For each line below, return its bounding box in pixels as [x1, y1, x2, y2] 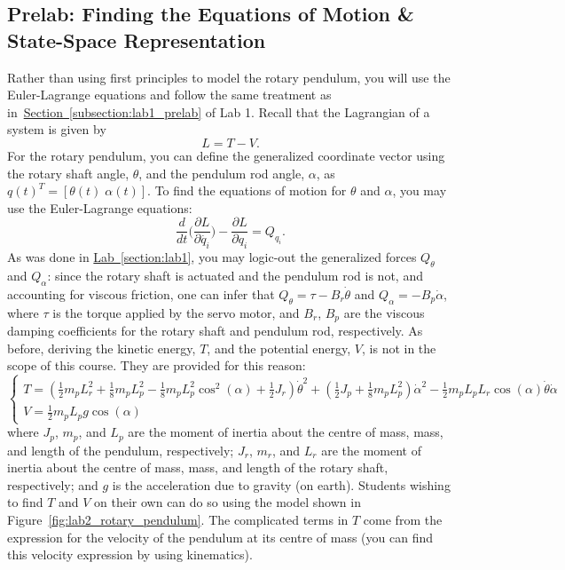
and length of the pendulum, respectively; [7, 440, 234, 459]
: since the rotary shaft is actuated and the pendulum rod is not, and [47, 266, 423, 284]
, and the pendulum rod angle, [138, 163, 305, 182]
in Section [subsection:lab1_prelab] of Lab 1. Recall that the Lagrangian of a [7, 102, 430, 121]
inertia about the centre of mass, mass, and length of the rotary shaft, [7, 458, 388, 477]
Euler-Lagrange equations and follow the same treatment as [7, 85, 332, 104]
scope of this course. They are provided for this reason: [7, 356, 306, 375]
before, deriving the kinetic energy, [7, 338, 196, 357]
